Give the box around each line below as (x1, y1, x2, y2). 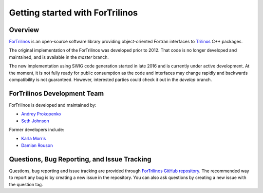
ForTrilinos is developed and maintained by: (9, 102, 96, 108)
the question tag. (9, 181, 43, 187)
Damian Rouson (21, 142, 53, 148)
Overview (9, 26, 39, 34)
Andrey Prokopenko (21, 111, 61, 117)
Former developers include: (9, 127, 64, 133)
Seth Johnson (21, 118, 49, 124)
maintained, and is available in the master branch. (9, 54, 109, 60)
